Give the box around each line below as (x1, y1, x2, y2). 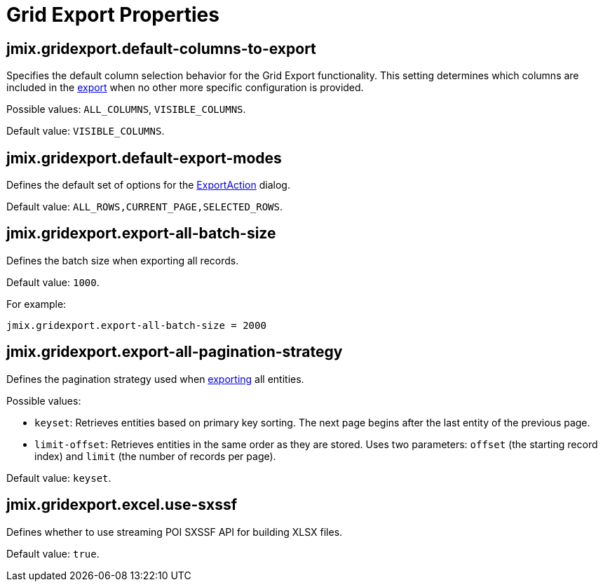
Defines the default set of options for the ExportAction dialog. (6, 179, 290, 191)
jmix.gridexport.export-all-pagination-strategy (6, 343, 343, 361)
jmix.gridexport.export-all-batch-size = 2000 (6, 319, 266, 331)
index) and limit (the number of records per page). (34, 450, 276, 462)
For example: (6, 297, 67, 310)
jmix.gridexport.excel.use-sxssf (6, 496, 238, 514)
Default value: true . (6, 547, 100, 560)
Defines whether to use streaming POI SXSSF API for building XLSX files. (6, 525, 343, 538)
